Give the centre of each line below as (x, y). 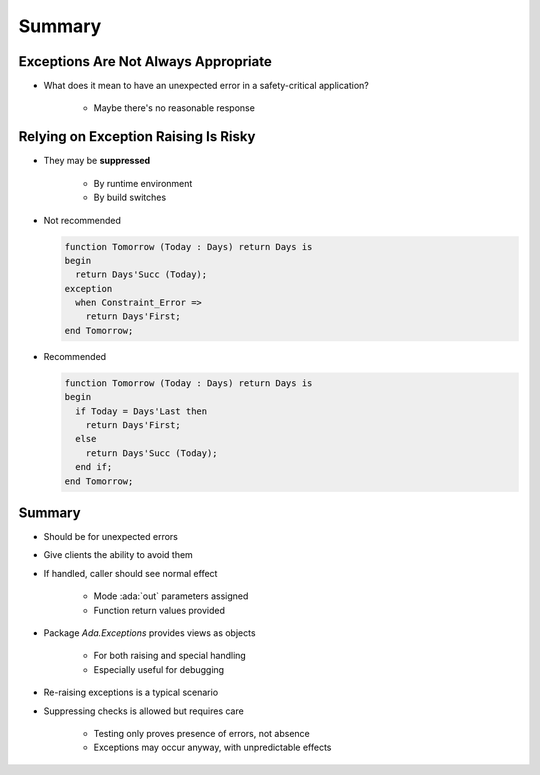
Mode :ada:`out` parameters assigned (171, 596)
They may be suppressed (97, 161)
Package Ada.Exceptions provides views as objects (149, 633)
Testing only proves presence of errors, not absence (201, 733)
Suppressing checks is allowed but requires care (143, 711)
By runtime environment (143, 183)
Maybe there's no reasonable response (174, 108)
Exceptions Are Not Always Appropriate (145, 61)
